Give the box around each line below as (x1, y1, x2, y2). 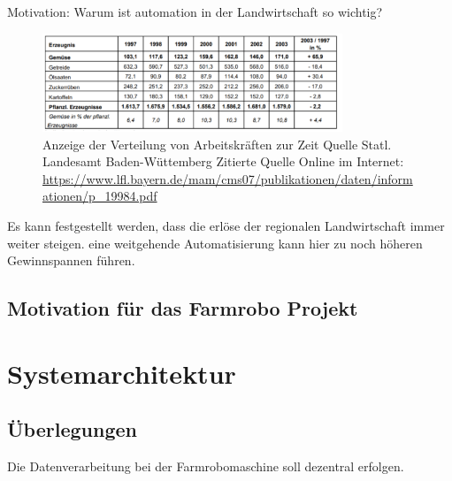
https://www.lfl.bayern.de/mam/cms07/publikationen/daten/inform (42, 169, 413, 187)
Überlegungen (7, 416, 137, 443)
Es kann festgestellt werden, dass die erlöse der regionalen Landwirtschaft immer (7, 216, 445, 234)
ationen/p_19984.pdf (42, 187, 157, 205)
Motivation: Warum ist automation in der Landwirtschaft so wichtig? (7, 3, 383, 20)
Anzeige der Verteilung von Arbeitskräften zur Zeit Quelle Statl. (42, 134, 392, 153)
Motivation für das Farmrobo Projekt (7, 294, 358, 322)
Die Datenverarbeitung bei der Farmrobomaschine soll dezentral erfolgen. (7, 457, 404, 476)
